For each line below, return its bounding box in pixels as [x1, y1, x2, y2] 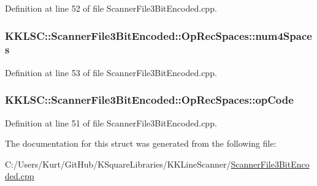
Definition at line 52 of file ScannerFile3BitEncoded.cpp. [5, 2, 217, 14]
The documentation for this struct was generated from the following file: [5, 137, 277, 150]
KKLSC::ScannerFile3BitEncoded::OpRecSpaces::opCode [5, 92, 294, 107]
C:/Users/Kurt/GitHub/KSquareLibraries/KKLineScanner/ [5, 157, 231, 170]
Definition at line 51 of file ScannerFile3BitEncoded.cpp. [5, 116, 217, 129]
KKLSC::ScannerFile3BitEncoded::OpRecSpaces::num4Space [5, 28, 312, 43]
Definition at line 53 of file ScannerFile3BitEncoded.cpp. [5, 66, 217, 79]
